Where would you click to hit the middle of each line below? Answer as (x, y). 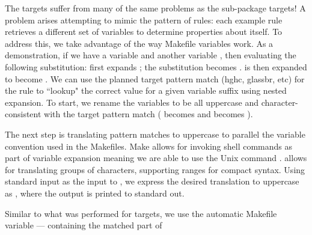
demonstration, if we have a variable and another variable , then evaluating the (151, 55)
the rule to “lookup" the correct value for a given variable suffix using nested (146, 90)
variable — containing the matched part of (84, 225)
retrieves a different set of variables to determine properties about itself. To (144, 32)
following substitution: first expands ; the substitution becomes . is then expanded (156, 66)
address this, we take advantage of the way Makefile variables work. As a (139, 43)
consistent (23, 114)
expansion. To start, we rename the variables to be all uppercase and (132, 102)
